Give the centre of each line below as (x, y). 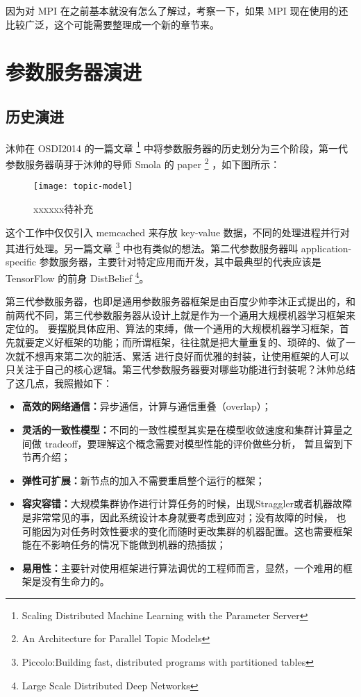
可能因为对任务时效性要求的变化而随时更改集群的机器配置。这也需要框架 (187, 531)
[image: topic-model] (83, 187)
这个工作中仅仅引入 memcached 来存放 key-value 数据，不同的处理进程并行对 (178, 232)
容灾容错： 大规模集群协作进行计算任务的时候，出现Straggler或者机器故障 (187, 503)
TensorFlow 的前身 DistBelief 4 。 (77, 277)
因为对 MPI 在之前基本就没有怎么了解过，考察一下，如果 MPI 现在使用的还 (177, 10)
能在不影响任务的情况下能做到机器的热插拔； (124, 544)
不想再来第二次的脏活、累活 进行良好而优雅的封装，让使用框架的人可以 (187, 355)
